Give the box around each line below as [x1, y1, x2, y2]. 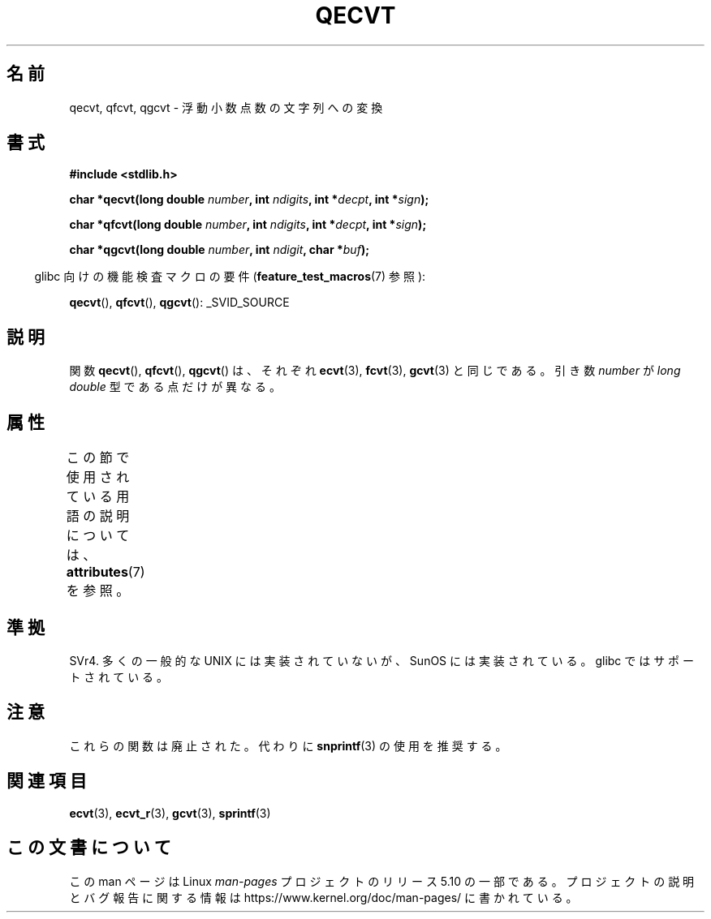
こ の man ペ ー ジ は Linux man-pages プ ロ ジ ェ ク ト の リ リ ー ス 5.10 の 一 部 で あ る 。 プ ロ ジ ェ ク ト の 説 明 [69, 874, 695, 888]
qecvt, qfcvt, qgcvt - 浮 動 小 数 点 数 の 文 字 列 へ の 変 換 [69, 100, 383, 114]
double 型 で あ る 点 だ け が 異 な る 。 [69, 380, 281, 394]
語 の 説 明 [66, 508, 130, 525]
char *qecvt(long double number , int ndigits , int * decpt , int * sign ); [69, 192, 429, 207]
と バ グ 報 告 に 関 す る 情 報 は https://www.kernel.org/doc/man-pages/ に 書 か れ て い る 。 [69, 890, 578, 904]
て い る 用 [66, 488, 130, 505]
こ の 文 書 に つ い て [6, 837, 171, 858]
